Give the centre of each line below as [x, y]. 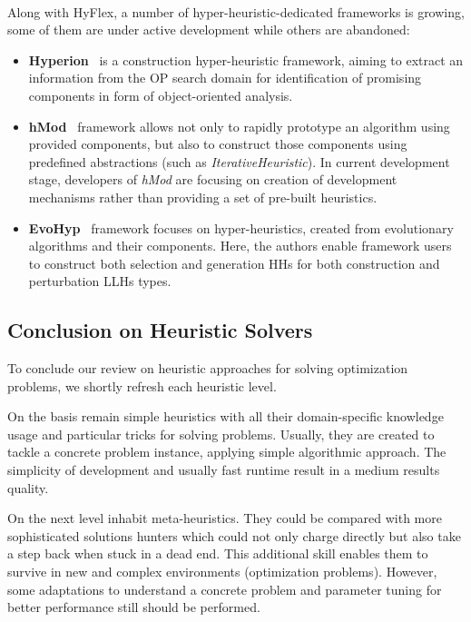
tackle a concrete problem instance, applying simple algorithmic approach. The [227, 452]
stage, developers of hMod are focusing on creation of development [213, 179]
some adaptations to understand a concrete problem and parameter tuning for [225, 589]
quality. [28, 487]
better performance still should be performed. [134, 607]
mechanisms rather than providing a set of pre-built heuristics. [203, 197]
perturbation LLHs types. [100, 281]
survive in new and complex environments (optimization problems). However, [222, 572]
